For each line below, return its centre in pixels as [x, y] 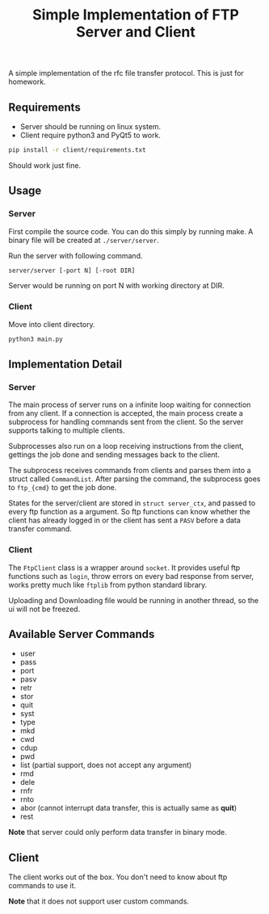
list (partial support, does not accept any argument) [106, 765]
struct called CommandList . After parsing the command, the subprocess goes [134, 479]
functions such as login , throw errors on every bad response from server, [131, 576]
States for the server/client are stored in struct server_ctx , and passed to [132, 503]
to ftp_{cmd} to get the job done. [63, 488]
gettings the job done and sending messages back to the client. [114, 455]
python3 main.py [36, 339]
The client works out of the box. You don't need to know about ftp [118, 877]
